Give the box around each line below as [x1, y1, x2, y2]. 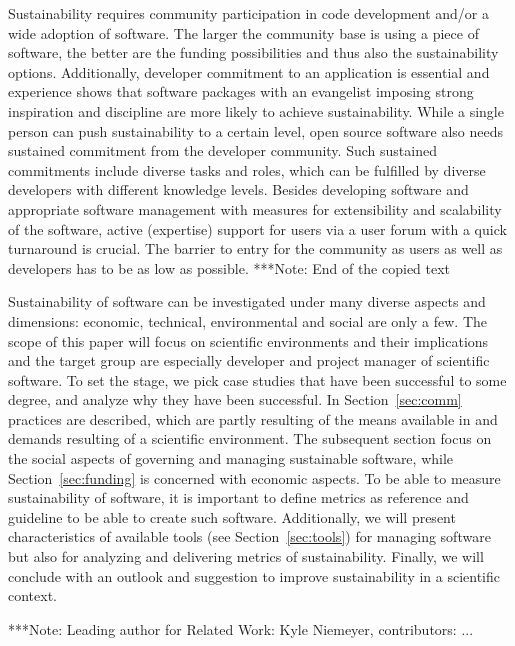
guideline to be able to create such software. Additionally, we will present [8, 506, 456, 527]
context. [8, 585, 57, 606]
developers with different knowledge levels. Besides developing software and [8, 179, 469, 200]
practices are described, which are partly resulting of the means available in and [8, 408, 498, 429]
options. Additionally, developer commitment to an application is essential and [8, 61, 490, 82]
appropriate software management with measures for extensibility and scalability [8, 198, 502, 219]
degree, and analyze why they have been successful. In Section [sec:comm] [8, 389, 462, 410]
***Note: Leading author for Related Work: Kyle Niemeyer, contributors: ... [8, 618, 474, 639]
